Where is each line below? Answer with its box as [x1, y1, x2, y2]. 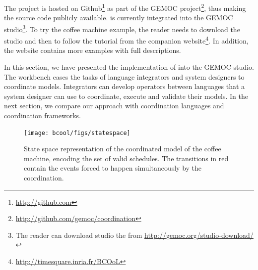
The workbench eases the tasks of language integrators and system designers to [4, 71, 245, 82]
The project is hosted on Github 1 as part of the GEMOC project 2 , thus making [4, 1, 246, 13]
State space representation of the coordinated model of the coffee [24, 143, 221, 154]
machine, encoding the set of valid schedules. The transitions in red [24, 153, 229, 163]
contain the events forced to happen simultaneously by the [24, 163, 202, 173]
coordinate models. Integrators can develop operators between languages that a [4, 81, 245, 91]
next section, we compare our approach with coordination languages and [4, 100, 224, 111]
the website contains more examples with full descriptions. [4, 45, 181, 55]
